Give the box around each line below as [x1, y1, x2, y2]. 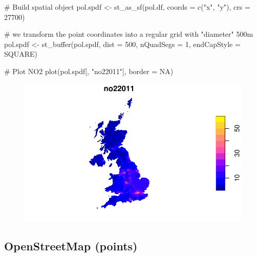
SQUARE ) [4, 49, 37, 59]
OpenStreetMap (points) [4, 238, 138, 254]
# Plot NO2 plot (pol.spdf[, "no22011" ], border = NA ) [4, 65, 174, 76]
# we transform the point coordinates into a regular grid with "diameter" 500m [4, 29, 253, 39]
